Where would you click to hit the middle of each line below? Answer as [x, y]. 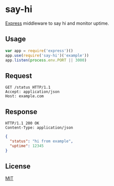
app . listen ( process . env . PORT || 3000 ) [46, 60]
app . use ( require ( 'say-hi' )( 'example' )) [47, 55]
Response [21, 112]
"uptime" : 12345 [27, 146]
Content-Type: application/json [39, 128]
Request [19, 76]
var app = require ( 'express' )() [39, 51]
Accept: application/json [32, 92]
